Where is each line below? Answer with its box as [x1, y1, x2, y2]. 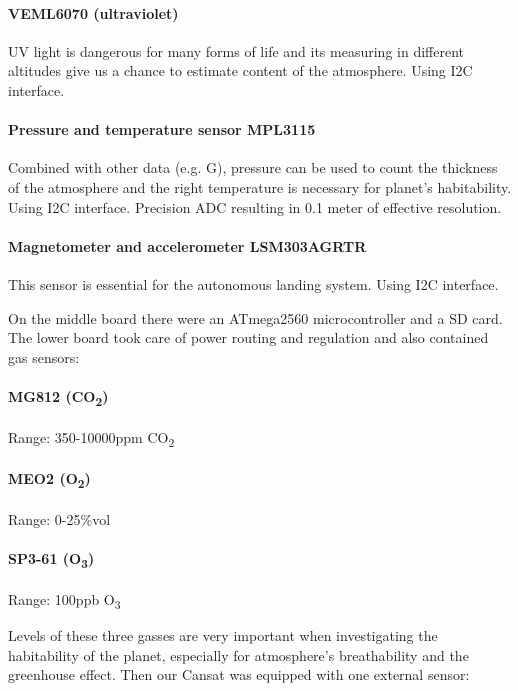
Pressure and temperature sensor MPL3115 [8, 119, 316, 140]
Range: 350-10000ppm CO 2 [8, 426, 175, 450]
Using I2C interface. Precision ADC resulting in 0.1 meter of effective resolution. [8, 196, 502, 217]
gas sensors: [8, 346, 80, 367]
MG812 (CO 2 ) [8, 385, 109, 409]
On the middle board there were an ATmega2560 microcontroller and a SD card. [8, 307, 503, 328]
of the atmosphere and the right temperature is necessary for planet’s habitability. [8, 176, 512, 197]
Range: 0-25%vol [8, 509, 111, 530]
